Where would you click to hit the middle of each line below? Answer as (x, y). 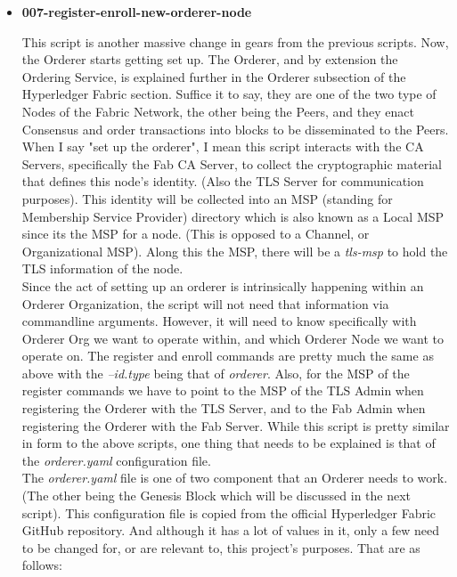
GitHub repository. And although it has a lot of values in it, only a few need (231, 530)
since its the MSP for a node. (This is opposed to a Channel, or (196, 234)
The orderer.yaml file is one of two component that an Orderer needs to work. (235, 478)
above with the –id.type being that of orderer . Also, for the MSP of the (216, 373)
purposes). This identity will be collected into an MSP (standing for (207, 198)
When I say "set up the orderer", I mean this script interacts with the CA (223, 146)
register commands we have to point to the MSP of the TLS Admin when (223, 390)
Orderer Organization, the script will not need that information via (205, 303)
